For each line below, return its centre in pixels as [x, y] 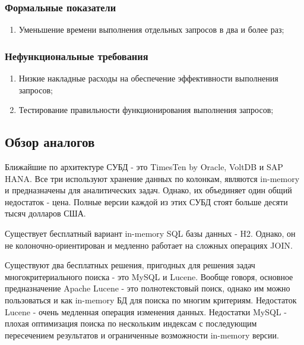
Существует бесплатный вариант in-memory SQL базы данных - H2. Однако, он [150, 233]
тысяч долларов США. [45, 213]
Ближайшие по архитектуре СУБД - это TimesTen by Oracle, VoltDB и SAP [144, 167]
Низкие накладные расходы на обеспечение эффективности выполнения [148, 78]
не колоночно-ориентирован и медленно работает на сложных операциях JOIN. [149, 245]
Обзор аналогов [50, 142]
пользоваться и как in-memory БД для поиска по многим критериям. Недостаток [151, 299]
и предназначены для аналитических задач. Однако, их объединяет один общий [148, 190]
